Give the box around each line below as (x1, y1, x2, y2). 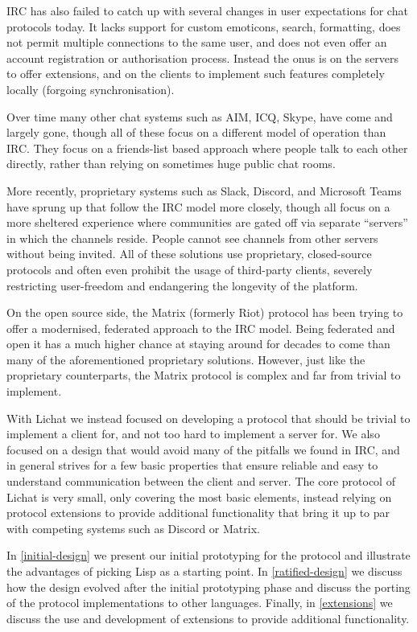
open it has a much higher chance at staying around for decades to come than (6, 335, 390, 352)
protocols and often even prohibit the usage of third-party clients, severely (6, 261, 373, 277)
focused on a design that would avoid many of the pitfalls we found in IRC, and (6, 441, 400, 458)
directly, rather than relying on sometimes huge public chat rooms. (6, 155, 336, 172)
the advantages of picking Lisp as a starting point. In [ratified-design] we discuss (6, 563, 403, 579)
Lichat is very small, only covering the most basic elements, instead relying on (6, 488, 392, 505)
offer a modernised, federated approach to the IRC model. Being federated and (6, 319, 395, 336)
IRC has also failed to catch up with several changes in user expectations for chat (6, 2, 408, 18)
